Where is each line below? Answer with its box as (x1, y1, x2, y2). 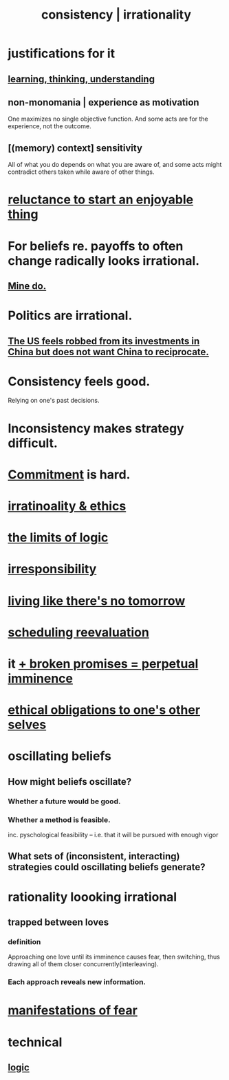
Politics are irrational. (8, 308, 133, 323)
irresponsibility (8, 561, 97, 577)
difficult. (8, 435, 58, 451)
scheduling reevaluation (8, 624, 150, 640)
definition (8, 937, 41, 946)
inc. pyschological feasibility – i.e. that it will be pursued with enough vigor (8, 830, 219, 839)
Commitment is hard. (8, 466, 131, 482)
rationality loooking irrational (8, 889, 177, 905)
